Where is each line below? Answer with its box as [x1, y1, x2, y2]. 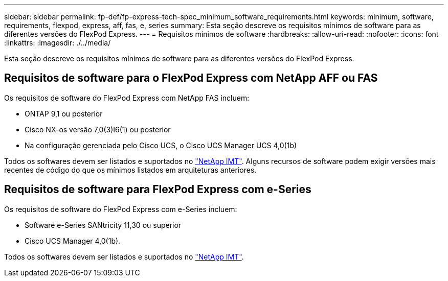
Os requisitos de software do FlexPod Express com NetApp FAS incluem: [4, 93, 250, 102]
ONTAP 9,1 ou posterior [25, 109, 103, 118]
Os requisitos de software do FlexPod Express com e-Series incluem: [4, 204, 237, 214]
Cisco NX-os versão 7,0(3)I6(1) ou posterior [25, 125, 171, 134]
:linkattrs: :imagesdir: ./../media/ [4, 38, 111, 47]
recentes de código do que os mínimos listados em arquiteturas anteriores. [4, 165, 257, 174]
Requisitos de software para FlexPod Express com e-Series [4, 183, 311, 196]
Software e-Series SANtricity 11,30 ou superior [25, 220, 182, 229]
